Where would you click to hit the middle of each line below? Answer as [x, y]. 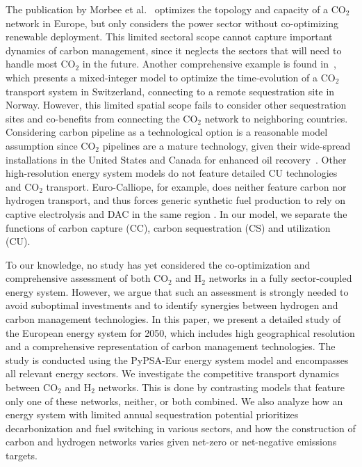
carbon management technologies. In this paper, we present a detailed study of [173, 319]
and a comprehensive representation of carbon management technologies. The [171, 346]
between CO [32, 387]
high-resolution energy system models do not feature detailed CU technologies [172, 173]
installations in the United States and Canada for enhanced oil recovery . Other [176, 159]
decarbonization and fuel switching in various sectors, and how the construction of [181, 428]
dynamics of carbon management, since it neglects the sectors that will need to [174, 50]
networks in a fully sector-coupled [280, 278]
